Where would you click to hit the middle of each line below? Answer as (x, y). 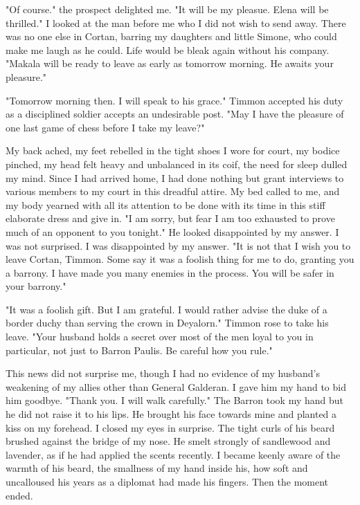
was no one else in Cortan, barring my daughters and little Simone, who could (171, 36)
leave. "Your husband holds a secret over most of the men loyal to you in (160, 337)
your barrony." (36, 286)
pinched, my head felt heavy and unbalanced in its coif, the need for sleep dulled (177, 164)
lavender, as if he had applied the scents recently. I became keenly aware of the (173, 454)
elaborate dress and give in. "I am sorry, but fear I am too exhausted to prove (170, 218)
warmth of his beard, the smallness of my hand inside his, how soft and (157, 468)
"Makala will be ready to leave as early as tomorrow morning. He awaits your (170, 63)
